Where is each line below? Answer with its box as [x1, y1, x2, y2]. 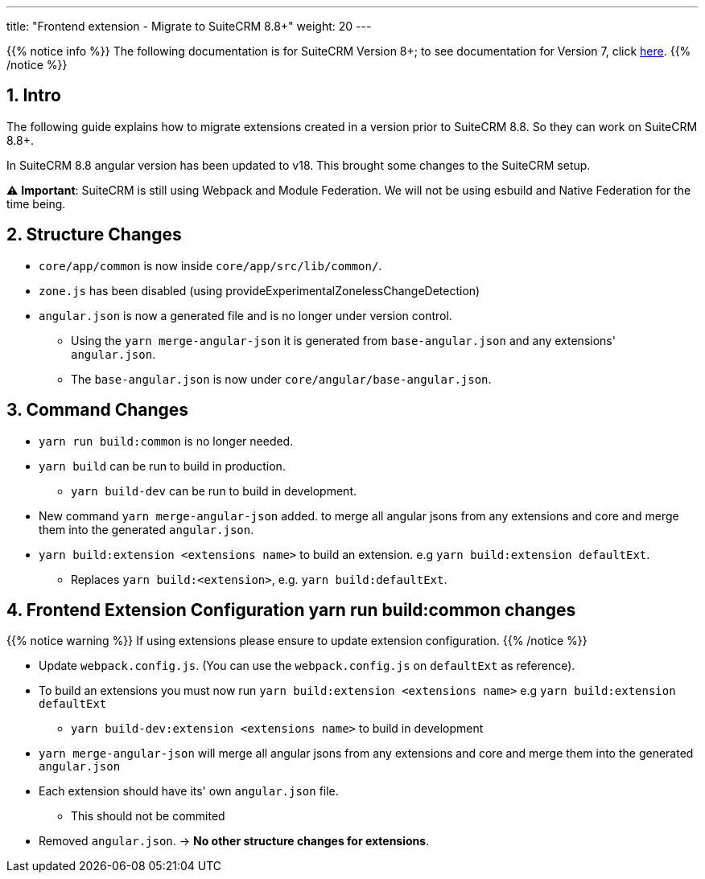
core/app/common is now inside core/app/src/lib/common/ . [39, 258, 382, 273]
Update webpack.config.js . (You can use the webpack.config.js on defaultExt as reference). [39, 659, 575, 673]
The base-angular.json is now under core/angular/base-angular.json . [71, 372, 492, 386]
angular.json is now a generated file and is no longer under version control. [39, 308, 452, 322]
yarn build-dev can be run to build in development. [71, 483, 357, 498]
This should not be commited [71, 809, 225, 824]
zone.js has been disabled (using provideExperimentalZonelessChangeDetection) [39, 283, 480, 298]
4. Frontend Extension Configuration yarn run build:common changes [6, 599, 576, 620]
